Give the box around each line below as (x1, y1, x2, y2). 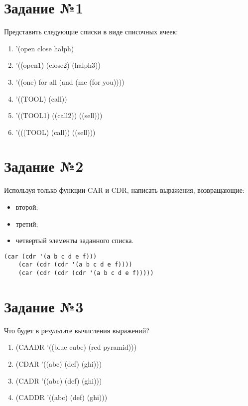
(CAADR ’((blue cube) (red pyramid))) (15, 342, 137, 352)
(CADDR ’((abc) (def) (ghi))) (15, 392, 108, 403)
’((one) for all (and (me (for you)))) (15, 76, 124, 87)
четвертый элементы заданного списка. (15, 235, 134, 246)
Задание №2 (4, 156, 84, 176)
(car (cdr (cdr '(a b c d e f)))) (18, 261, 132, 269)
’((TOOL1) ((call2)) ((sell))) (15, 110, 103, 121)
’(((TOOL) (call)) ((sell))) (15, 127, 96, 137)
